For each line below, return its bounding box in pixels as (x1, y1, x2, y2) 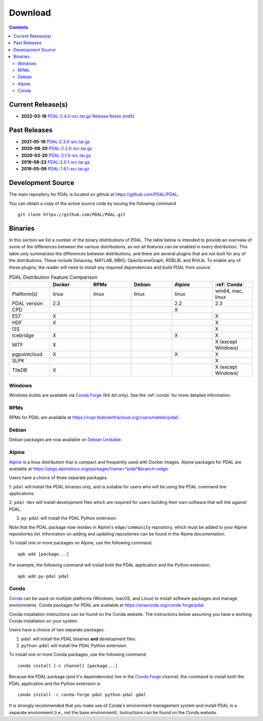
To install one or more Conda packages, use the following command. (9, 651, 147, 657)
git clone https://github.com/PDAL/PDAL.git (18, 212, 126, 218)
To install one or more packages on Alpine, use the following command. (9, 540, 153, 546)
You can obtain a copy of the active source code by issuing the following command (9, 200, 176, 206)
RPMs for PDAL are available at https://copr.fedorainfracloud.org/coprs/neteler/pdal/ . (9, 414, 180, 421)
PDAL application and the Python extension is (9, 681, 101, 686)
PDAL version (12, 300, 43, 307)
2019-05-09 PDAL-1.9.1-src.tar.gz (21, 166, 90, 172)
